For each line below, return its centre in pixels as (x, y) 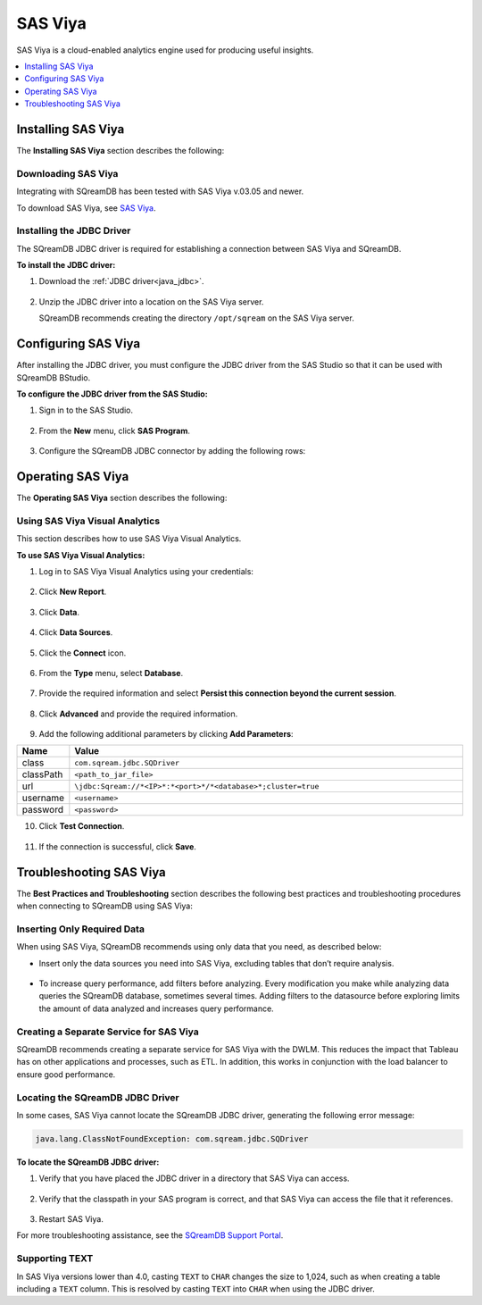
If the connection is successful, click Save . (117, 846)
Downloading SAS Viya (67, 173)
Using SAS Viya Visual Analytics (88, 521)
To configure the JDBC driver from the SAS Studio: (112, 394)
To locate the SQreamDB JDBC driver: (88, 1162)
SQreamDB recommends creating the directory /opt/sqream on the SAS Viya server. (196, 318)
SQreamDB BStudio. (54, 377)
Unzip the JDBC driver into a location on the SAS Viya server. (151, 301)
